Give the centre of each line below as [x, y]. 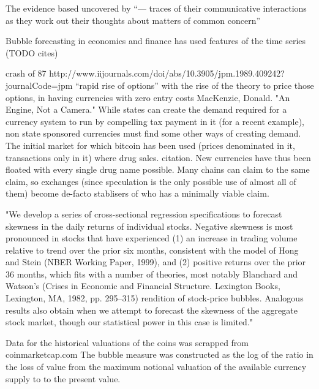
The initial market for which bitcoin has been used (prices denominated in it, [150, 145]
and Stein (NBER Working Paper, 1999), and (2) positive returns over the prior [156, 262]
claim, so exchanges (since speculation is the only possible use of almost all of [151, 181]
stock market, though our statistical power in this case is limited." [129, 322]
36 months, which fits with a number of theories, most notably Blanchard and [152, 274]
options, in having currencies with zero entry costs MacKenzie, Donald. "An [148, 97]
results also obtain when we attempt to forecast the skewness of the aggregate [152, 310]
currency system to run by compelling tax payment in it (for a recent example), [155, 121]
